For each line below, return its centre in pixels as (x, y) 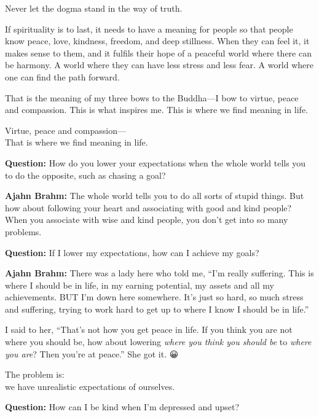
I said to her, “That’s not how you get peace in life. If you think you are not (149, 329)
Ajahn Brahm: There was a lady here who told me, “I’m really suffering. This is (159, 273)
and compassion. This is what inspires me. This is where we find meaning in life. (156, 110)
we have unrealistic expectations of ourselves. (90, 386)
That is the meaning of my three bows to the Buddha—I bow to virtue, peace (152, 97)
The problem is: (35, 374)
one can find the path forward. (62, 76)
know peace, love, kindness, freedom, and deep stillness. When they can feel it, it (157, 41)
